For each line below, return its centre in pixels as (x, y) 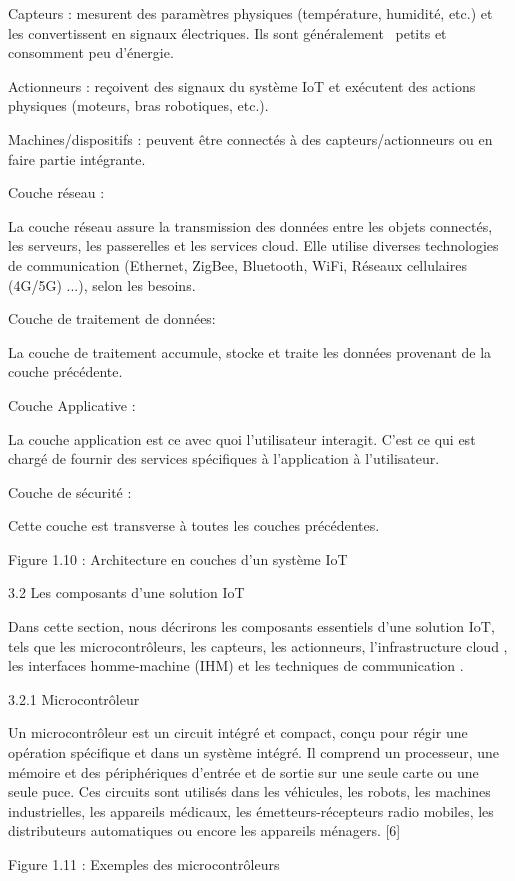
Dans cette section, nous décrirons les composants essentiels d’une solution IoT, (251, 626)
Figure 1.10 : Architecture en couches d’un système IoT (178, 558)
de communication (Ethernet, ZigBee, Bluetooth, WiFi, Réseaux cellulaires (237, 264)
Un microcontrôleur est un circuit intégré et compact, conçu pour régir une (238, 732)
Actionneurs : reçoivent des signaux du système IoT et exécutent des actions (242, 85)
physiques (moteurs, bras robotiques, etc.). (138, 105)
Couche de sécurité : (70, 491)
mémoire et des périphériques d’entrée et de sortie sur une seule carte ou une (243, 771)
